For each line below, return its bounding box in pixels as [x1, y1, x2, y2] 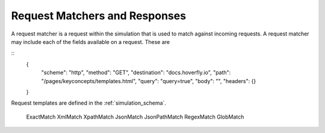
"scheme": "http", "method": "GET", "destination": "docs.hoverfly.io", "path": [41, 69, 231, 76]
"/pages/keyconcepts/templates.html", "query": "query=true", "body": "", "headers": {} [41, 77, 256, 84]
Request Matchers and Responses [11, 9, 187, 22]
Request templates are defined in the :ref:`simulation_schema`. [11, 99, 167, 107]
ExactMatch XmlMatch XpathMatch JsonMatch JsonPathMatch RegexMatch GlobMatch [26, 113, 244, 120]
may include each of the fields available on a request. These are [11, 38, 170, 45]
